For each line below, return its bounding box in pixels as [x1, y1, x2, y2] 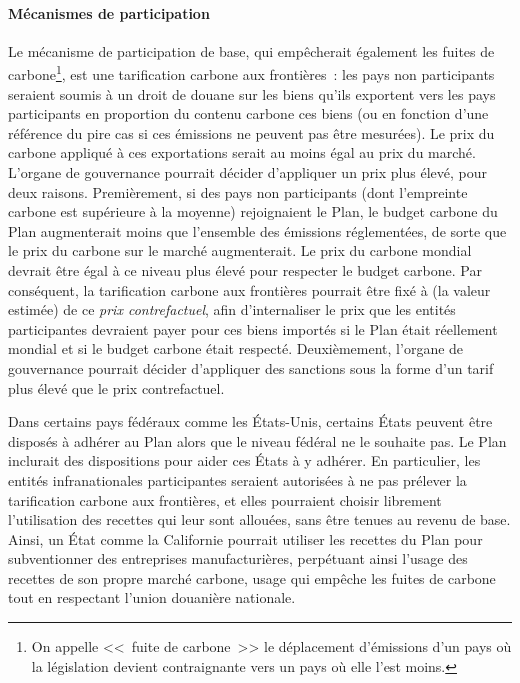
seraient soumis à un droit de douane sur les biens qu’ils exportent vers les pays [8, 83, 496, 104]
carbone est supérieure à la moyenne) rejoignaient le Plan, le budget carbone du [8, 201, 498, 222]
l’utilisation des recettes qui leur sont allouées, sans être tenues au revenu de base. [8, 509, 511, 530]
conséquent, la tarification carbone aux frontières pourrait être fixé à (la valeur [8, 279, 491, 300]
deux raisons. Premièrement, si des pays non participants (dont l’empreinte [8, 181, 468, 202]
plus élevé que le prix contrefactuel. [8, 377, 225, 398]
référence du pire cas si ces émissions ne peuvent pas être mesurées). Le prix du [8, 122, 495, 143]
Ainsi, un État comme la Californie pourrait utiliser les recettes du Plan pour [8, 528, 483, 549]
